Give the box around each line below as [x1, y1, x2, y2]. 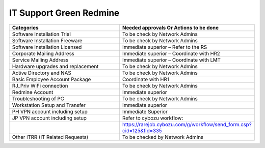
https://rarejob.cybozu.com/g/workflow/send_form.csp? [122, 121, 252, 128]
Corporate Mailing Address [12, 50, 75, 57]
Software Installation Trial [12, 30, 71, 37]
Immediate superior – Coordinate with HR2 [122, 50, 220, 57]
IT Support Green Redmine [9, 7, 120, 18]
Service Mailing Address [12, 57, 69, 63]
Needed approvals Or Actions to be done [122, 24, 219, 31]
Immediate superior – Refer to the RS [122, 43, 207, 50]
